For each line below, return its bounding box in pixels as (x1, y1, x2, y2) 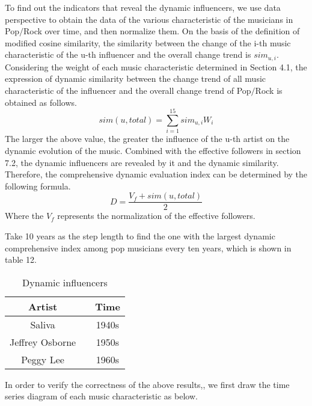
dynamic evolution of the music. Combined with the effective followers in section (5, 144, 301, 156)
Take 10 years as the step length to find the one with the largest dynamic (5, 229, 275, 242)
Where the (5, 209, 44, 222)
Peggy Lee (21, 352, 64, 366)
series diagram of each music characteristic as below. (5, 390, 198, 402)
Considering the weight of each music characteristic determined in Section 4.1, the (5, 60, 307, 73)
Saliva (30, 317, 55, 331)
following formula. (5, 179, 71, 192)
